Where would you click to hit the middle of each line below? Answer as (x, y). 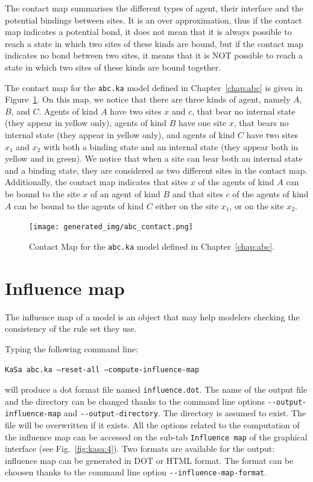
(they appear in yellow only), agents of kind (86, 123)
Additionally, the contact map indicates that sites (96, 182)
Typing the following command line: (71, 348)
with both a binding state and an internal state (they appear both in (171, 146)
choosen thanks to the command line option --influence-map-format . (136, 472)
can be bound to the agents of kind (79, 205)
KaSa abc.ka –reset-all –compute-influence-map (102, 370)
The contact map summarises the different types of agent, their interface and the (154, 8)
